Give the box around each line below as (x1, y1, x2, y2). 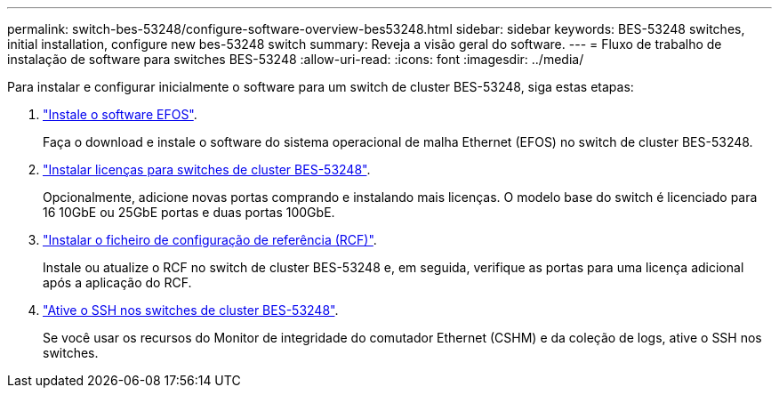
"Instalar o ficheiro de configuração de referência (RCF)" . (43, 232, 377, 247)
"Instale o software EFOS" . (43, 107, 197, 122)
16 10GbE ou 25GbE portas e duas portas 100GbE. (43, 205, 335, 220)
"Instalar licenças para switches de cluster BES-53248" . (43, 162, 371, 177)
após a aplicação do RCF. (43, 275, 192, 290)
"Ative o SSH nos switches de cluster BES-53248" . (43, 302, 339, 318)
